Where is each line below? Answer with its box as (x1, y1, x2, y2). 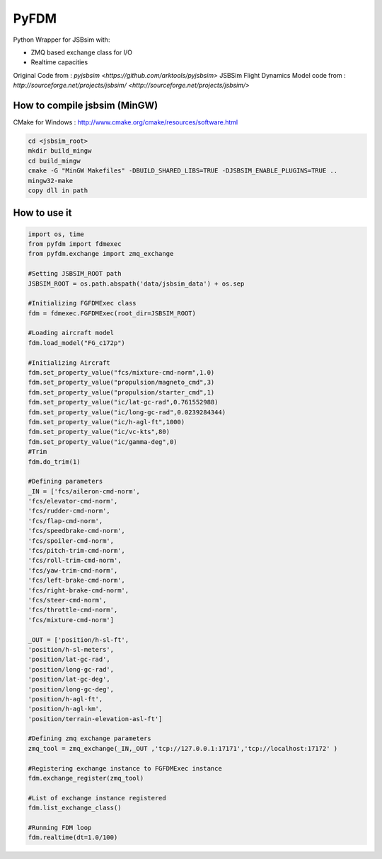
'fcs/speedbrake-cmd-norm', (28, 527, 125, 535)
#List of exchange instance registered (28, 794, 166, 802)
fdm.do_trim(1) (28, 457, 81, 466)
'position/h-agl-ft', (28, 695, 103, 703)
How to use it (13, 207, 72, 219)
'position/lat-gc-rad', (28, 655, 111, 664)
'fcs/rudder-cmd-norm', (28, 507, 111, 515)
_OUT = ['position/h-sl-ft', (28, 636, 129, 643)
